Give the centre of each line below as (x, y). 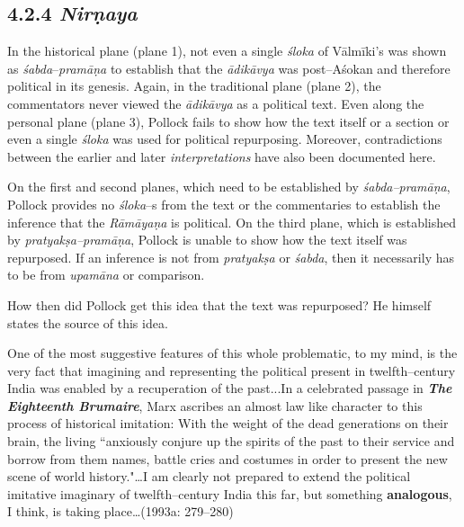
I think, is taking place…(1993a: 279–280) (120, 511)
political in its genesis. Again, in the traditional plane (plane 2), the (194, 86)
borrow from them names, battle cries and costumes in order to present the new (228, 458)
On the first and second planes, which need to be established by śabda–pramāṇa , (229, 187)
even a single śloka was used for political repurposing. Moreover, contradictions (225, 139)
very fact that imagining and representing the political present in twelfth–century (232, 370)
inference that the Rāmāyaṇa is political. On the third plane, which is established (232, 222)
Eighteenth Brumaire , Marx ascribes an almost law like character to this (215, 405)
